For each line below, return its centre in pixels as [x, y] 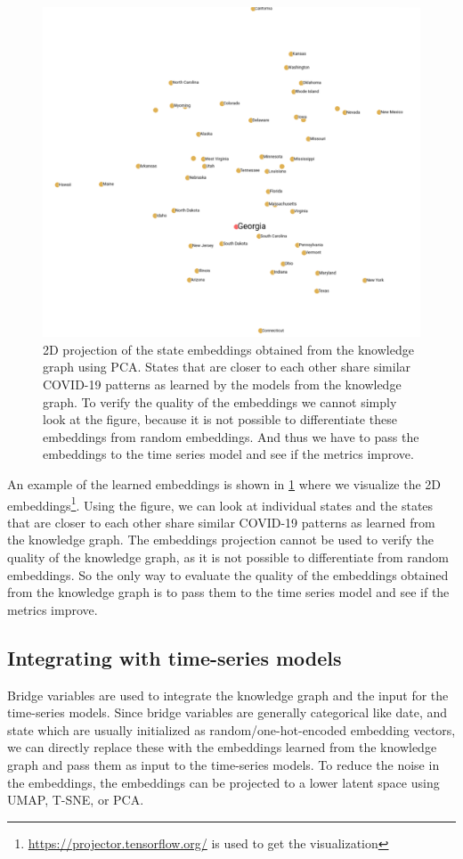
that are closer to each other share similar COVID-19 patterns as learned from [221, 522]
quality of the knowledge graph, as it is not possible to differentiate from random [228, 556]
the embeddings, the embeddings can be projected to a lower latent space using [223, 782]
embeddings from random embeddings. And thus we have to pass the [231, 436]
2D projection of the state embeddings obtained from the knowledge [228, 349]
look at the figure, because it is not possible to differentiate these [220, 419]
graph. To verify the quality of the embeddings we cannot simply [220, 401]
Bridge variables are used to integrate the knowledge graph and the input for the [228, 695]
